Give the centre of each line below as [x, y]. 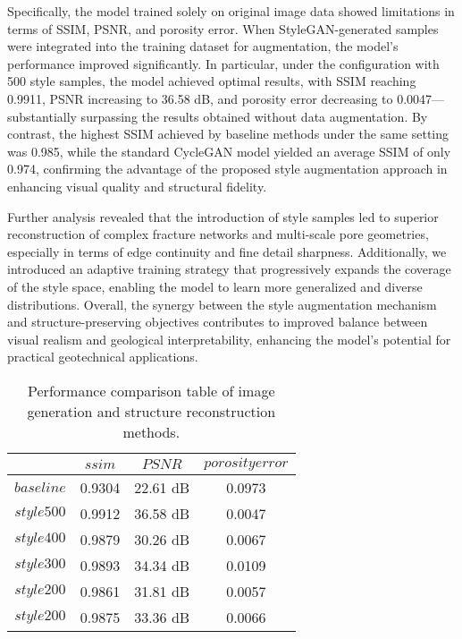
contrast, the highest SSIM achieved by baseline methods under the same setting [228, 134]
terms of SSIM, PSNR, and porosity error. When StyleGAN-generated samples [223, 28]
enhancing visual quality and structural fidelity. [137, 186]
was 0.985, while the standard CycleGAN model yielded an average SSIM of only [229, 151]
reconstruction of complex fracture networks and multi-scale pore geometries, [218, 234]
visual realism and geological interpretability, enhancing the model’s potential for [229, 339]
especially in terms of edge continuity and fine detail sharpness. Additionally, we [227, 251]
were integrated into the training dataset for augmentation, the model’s [203, 46]
